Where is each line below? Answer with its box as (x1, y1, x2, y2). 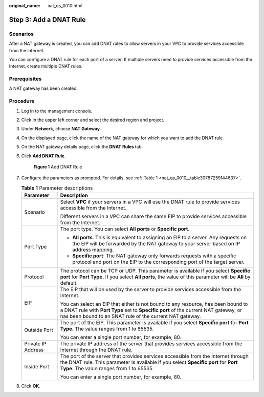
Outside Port (24, 327, 53, 334)
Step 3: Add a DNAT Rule (9, 15, 86, 24)
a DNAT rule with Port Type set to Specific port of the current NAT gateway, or (60, 307, 242, 313)
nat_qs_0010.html (47, 3, 83, 8)
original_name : (9, 3, 41, 8)
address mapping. (72, 247, 114, 253)
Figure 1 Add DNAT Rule (33, 164, 83, 169)
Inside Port (24, 363, 49, 370)
